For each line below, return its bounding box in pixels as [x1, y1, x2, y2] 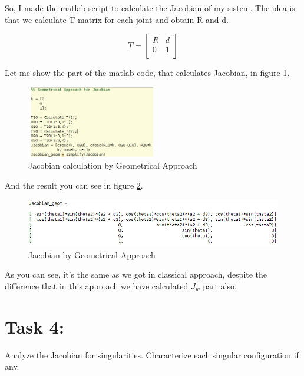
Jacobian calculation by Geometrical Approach [28, 159, 197, 171]
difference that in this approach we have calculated [5, 280, 189, 292]
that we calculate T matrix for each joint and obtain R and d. [5, 13, 229, 25]
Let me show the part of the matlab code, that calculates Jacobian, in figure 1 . [5, 67, 290, 79]
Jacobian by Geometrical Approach [28, 248, 156, 260]
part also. [203, 280, 237, 292]
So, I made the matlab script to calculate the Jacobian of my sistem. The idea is [5, 2, 295, 14]
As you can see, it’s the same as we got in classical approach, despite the [5, 268, 267, 281]
